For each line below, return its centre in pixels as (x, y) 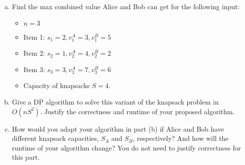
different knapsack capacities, (55, 138)
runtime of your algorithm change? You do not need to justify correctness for (126, 147)
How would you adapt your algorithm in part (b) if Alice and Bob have (118, 128)
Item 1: (34, 37)
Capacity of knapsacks (57, 85)
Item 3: (34, 69)
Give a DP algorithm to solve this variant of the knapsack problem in (115, 101)
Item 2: (34, 53)
